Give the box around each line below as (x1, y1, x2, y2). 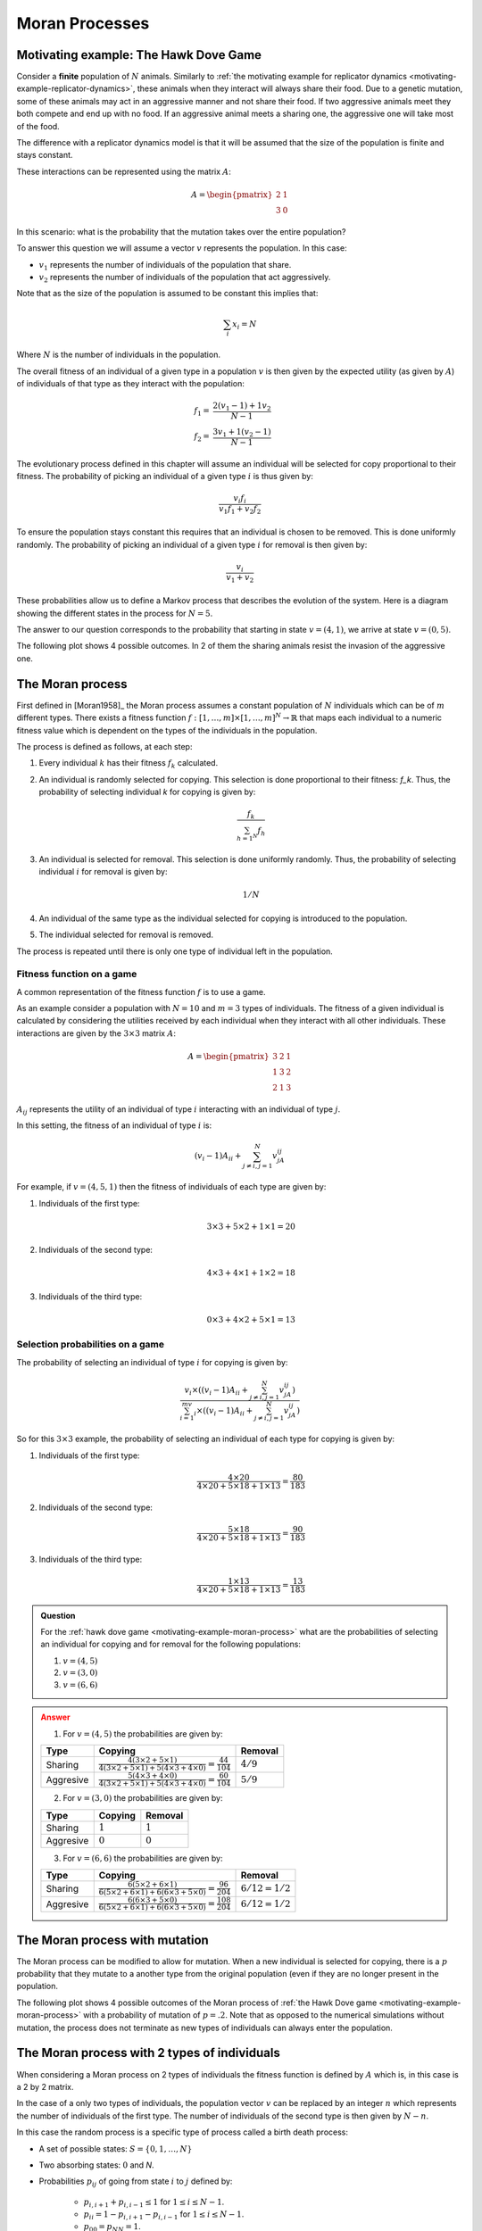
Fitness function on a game (16, 968, 137, 981)
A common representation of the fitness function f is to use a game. (16, 986, 266, 997)
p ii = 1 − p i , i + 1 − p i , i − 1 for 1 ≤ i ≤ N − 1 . (83, 2209, 245, 2221)
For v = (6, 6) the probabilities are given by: (62, 1853, 223, 1863)
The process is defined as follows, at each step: (16, 741, 193, 751)
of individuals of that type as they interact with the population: (16, 378, 245, 389)
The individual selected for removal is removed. (38, 929, 214, 941)
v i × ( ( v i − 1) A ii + (184, 1384, 249, 1397)
